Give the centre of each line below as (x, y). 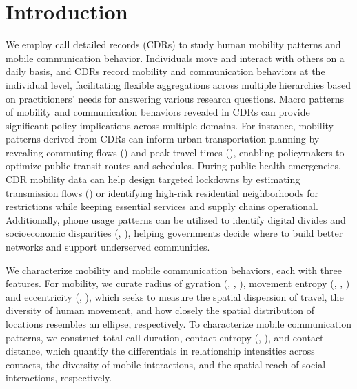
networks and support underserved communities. (108, 247)
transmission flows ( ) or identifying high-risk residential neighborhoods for (162, 192)
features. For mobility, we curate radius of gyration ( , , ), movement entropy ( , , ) (178, 283)
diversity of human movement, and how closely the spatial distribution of (160, 310)
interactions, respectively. (59, 378)
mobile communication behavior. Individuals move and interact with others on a (175, 57)
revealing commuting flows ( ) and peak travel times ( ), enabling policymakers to (175, 152)
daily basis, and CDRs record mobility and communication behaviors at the (165, 71)
